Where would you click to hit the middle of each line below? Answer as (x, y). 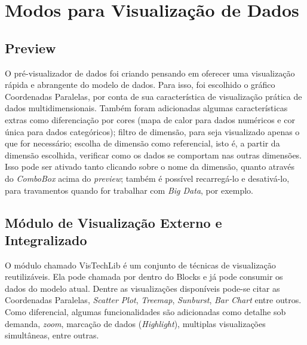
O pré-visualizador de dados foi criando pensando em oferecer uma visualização (150, 73)
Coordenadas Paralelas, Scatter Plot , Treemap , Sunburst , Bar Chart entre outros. (153, 300)
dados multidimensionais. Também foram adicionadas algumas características (146, 108)
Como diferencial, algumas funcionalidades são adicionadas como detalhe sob (145, 312)
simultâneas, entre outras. (52, 335)
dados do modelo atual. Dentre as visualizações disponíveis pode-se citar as (142, 288)
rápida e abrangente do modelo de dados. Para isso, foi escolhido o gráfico (140, 85)
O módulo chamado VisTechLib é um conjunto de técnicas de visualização (140, 265)
